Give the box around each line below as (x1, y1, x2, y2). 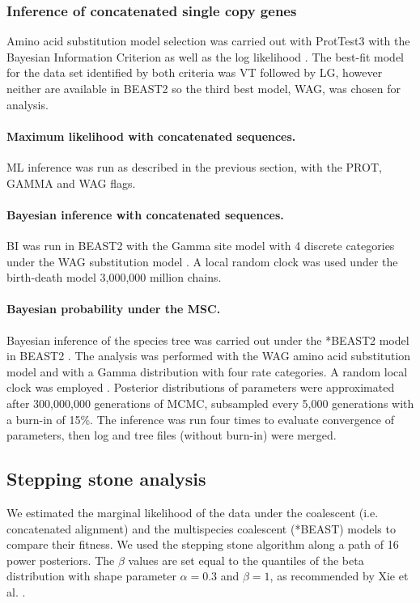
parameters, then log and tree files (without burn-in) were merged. (6, 427, 337, 444)
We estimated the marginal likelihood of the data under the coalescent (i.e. (6, 503, 379, 520)
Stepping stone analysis (6, 466, 206, 491)
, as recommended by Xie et (269, 567, 409, 584)
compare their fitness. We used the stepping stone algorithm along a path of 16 (6, 536, 399, 553)
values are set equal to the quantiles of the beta (128, 551, 364, 568)
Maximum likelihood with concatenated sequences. (6, 127, 296, 144)
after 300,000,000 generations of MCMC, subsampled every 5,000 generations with (6, 394, 414, 411)
